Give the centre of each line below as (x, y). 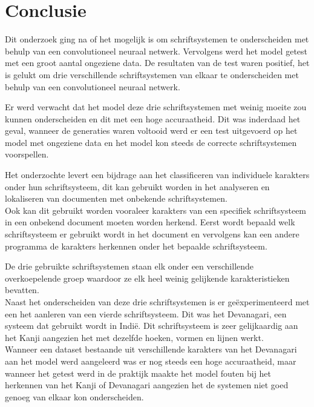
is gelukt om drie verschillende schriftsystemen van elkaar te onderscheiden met (152, 74)
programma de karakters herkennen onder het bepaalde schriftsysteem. (136, 246)
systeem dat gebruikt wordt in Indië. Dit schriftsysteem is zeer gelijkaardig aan (152, 326)
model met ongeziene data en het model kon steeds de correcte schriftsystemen (151, 142)
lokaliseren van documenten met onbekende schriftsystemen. (116, 198)
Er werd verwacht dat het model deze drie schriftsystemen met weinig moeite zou (156, 107)
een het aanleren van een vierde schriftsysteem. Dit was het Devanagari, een (146, 313)
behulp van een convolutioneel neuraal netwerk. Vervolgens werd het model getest (156, 51)
